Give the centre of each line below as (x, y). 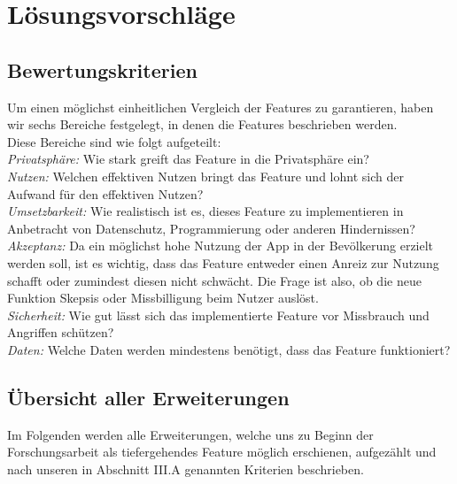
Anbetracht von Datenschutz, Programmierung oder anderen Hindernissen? (211, 228)
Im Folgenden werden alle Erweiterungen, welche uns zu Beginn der (190, 434)
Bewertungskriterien (102, 69)
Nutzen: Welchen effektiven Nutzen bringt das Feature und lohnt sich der (205, 176)
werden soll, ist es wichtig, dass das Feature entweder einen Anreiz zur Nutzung (223, 262)
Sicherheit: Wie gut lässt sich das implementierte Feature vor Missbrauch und (218, 315)
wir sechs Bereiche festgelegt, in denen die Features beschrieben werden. (202, 124)
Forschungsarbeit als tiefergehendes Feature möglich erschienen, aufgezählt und (222, 452)
